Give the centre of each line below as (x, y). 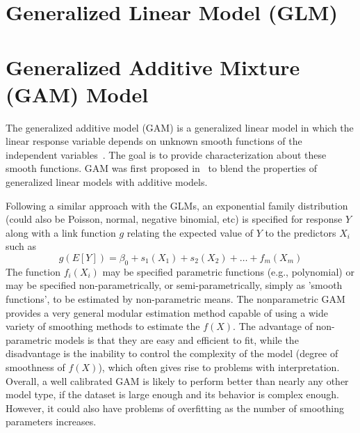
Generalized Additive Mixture (153, 66)
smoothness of (35, 367)
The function (33, 271)
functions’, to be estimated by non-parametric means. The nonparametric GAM (175, 299)
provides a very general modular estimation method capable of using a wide (167, 312)
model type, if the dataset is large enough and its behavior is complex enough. (172, 394)
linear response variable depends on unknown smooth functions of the (154, 141)
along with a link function (61, 232)
